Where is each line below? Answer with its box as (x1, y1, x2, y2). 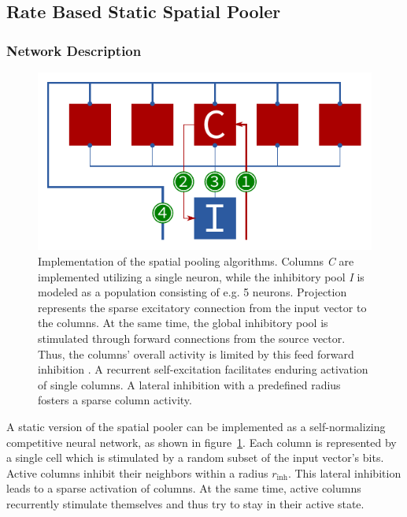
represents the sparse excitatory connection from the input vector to (38, 299, 367, 315)
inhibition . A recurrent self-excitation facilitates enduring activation (38, 361, 368, 378)
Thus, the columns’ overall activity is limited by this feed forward (38, 345, 354, 362)
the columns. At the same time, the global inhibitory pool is (38, 314, 328, 331)
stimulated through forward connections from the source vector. (38, 330, 346, 347)
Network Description (6, 40, 142, 60)
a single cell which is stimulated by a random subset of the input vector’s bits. (6, 449, 384, 466)
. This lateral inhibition (287, 464, 401, 481)
